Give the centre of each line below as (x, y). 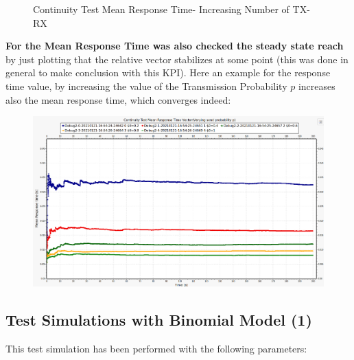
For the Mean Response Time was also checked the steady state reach (175, 46)
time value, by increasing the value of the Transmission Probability (146, 86)
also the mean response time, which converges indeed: (118, 99)
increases (317, 86)
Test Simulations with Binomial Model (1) (159, 320)
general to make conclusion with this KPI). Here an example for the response (168, 72)
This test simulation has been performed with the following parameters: (156, 349)
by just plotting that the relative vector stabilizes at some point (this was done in (177, 59)
